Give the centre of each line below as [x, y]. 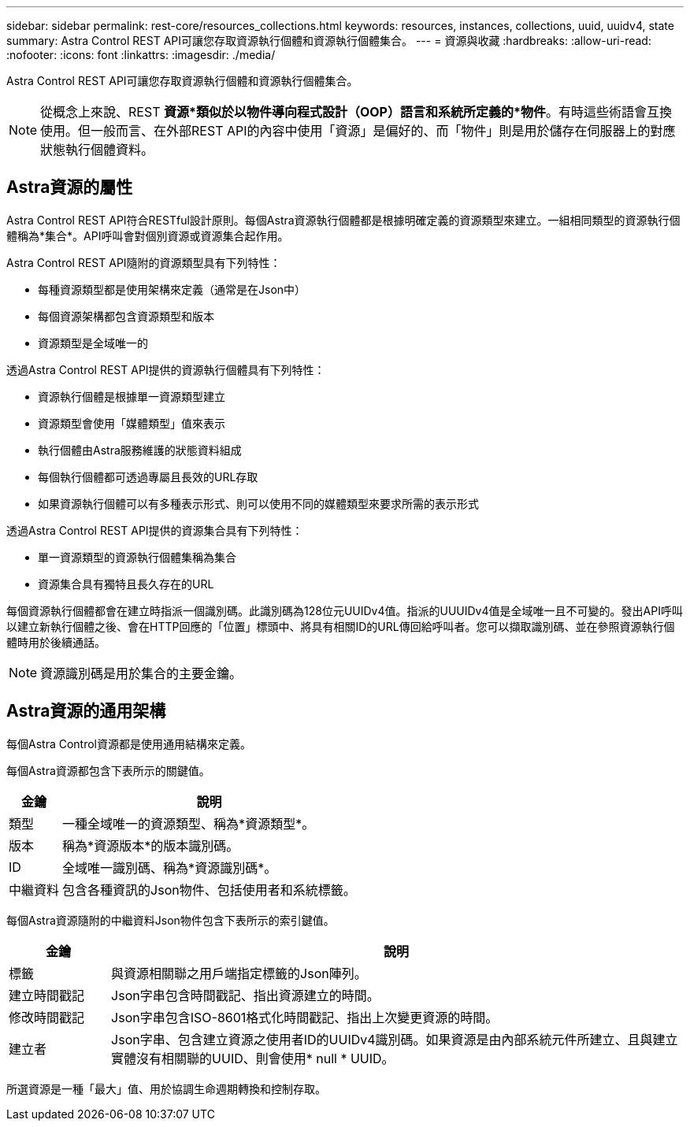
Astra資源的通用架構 [86, 711]
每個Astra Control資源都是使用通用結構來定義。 [129, 743]
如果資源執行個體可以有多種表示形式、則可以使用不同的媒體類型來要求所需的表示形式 [258, 503]
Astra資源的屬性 [70, 187]
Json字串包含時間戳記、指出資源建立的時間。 [245, 995]
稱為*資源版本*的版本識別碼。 [151, 845]
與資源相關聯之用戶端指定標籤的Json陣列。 [239, 973]
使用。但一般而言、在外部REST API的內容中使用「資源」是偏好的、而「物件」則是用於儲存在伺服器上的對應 [358, 131]
